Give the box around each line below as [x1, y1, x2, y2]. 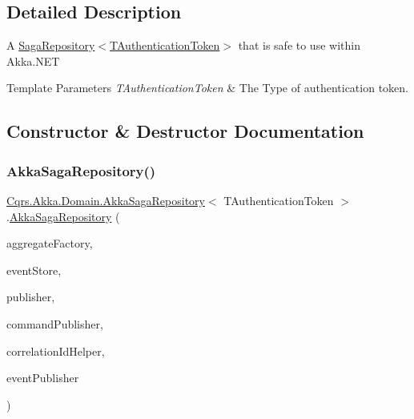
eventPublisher [6, 369, 79, 386]
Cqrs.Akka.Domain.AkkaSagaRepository [6, 191, 205, 208]
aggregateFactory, [6, 235, 93, 252]
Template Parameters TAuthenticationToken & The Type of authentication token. [6, 79, 408, 96]
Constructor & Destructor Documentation [6, 119, 364, 143]
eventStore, [6, 261, 62, 278]
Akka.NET [6, 52, 60, 69]
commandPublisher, [6, 315, 103, 332]
